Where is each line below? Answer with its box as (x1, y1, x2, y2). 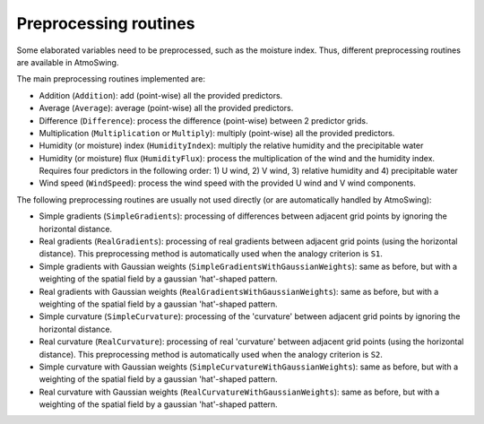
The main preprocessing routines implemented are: (16, 74, 206, 84)
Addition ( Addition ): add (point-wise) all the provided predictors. (39, 90, 283, 100)
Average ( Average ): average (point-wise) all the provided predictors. (39, 103, 294, 114)
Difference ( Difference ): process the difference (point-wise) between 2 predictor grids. (39, 115, 368, 125)
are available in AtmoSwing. (16, 56, 119, 67)
